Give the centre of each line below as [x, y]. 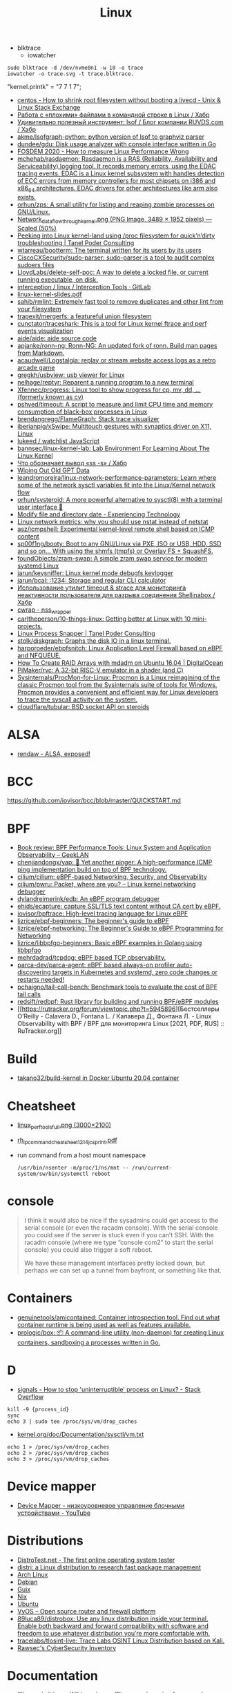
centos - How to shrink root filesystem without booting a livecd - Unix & [119, 100]
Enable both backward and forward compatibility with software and [113, 1626]
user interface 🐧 [40, 507]
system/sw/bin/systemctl [53, 1174]
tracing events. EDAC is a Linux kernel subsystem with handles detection [120, 173]
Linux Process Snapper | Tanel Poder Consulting [86, 633]
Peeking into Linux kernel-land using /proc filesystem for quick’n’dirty [116, 235]
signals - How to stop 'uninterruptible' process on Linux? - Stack [109, 1389]
